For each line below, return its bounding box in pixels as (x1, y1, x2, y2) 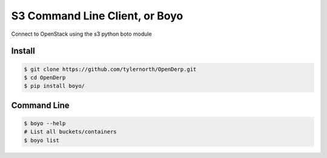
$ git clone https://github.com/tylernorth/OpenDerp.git (24, 65, 197, 73)
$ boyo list (24, 137, 60, 143)
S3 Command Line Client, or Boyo (11, 9, 183, 22)
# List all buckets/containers (24, 128, 117, 136)
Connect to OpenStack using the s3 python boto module (11, 30, 152, 38)
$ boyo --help (24, 120, 66, 127)
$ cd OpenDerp (24, 74, 66, 81)
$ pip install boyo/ (24, 82, 85, 90)
